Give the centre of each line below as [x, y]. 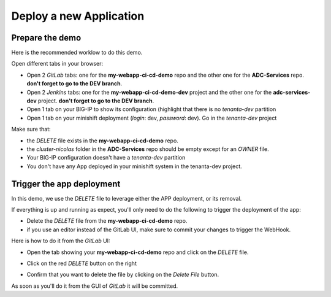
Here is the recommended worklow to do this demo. [77, 53]
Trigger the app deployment [66, 184]
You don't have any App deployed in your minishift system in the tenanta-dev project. [134, 166]
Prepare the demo [46, 38]
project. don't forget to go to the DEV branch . [96, 101]
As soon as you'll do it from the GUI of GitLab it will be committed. [95, 286]
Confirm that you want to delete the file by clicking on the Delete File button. [123, 275]
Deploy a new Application [78, 16]
